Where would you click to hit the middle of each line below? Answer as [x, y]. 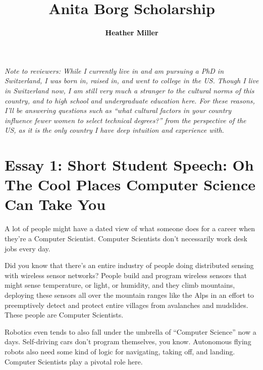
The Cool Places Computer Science [130, 184]
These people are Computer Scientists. [64, 315]
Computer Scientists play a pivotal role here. [74, 361]
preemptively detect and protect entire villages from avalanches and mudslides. [126, 305]
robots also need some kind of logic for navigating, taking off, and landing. [120, 351]
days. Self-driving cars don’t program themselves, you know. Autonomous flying [128, 341]
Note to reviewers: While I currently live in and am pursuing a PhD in [114, 70]
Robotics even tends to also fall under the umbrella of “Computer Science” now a [130, 331]
